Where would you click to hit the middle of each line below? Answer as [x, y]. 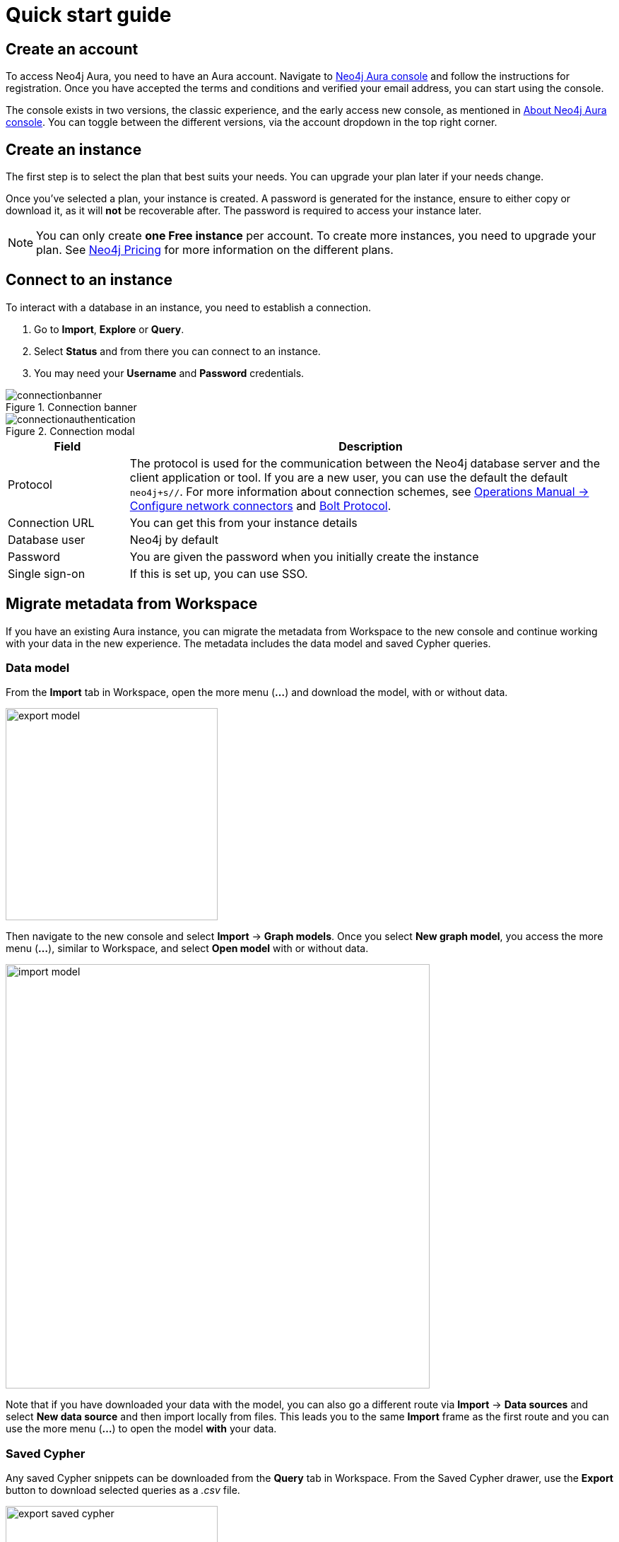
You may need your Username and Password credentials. [169, 373]
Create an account [72, 49]
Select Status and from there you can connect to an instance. [177, 351]
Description [371, 446]
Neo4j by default [174, 539]
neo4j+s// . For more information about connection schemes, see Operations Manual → [359, 491]
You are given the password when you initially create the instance [304, 556]
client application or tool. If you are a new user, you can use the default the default [349, 477]
